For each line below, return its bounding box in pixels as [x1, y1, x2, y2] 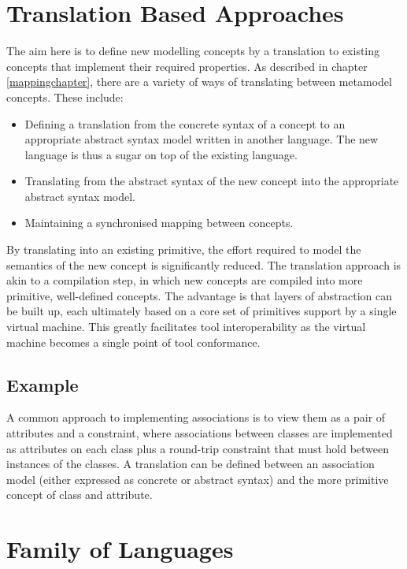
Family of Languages [6, 533, 234, 565]
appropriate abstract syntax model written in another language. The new [24, 131, 379, 147]
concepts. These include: [6, 88, 124, 105]
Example [6, 372, 79, 396]
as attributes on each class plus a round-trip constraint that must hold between [6, 440, 390, 456]
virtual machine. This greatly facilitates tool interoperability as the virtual [6, 318, 366, 335]
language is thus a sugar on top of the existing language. [24, 146, 298, 162]
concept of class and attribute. [6, 486, 153, 503]
